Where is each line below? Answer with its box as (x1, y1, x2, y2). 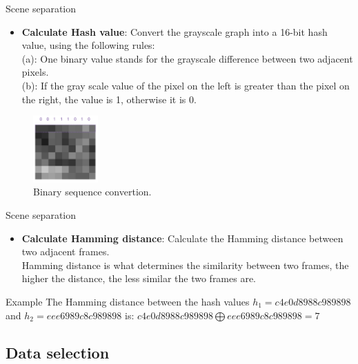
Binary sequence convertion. (33, 184, 152, 199)
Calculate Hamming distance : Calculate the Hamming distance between (21, 231, 344, 245)
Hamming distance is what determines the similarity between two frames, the (21, 257, 349, 272)
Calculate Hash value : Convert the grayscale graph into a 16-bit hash (21, 24, 328, 39)
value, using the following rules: (21, 38, 155, 52)
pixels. (21, 65, 49, 79)
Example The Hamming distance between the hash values (6, 294, 250, 308)
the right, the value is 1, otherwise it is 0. (21, 92, 197, 106)
